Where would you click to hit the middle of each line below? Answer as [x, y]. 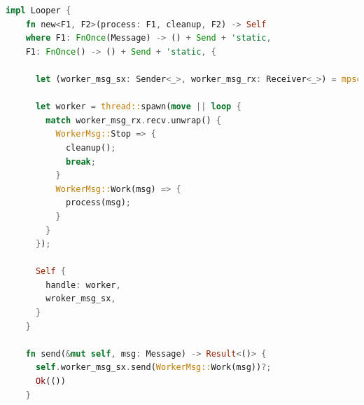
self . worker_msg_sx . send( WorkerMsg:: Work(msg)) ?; [153, 368]
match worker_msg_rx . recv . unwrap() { [133, 120]
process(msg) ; [98, 203]
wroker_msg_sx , [81, 299]
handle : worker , [83, 285]
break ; [80, 162]
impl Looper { [38, 11]
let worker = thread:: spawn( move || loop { [138, 107]
